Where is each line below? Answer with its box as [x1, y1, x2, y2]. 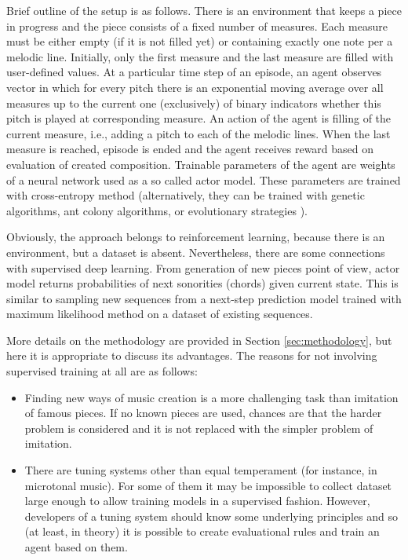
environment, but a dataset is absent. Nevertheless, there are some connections [6, 243, 385, 260]
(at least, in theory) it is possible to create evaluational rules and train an [24, 523, 380, 540]
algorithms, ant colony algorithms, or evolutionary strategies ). [6, 202, 308, 218]
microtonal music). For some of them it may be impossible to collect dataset [24, 477, 392, 493]
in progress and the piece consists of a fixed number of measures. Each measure [6, 17, 388, 34]
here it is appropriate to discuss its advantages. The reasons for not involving [6, 347, 377, 364]
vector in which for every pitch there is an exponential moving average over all [6, 79, 384, 95]
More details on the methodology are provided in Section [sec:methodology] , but [6, 331, 392, 348]
